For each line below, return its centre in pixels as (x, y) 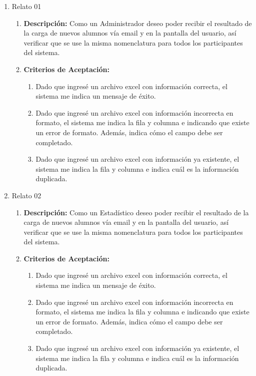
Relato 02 (26, 195)
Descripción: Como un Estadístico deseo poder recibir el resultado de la (136, 212)
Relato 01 (26, 6)
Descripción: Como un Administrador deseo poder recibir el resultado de (138, 23)
